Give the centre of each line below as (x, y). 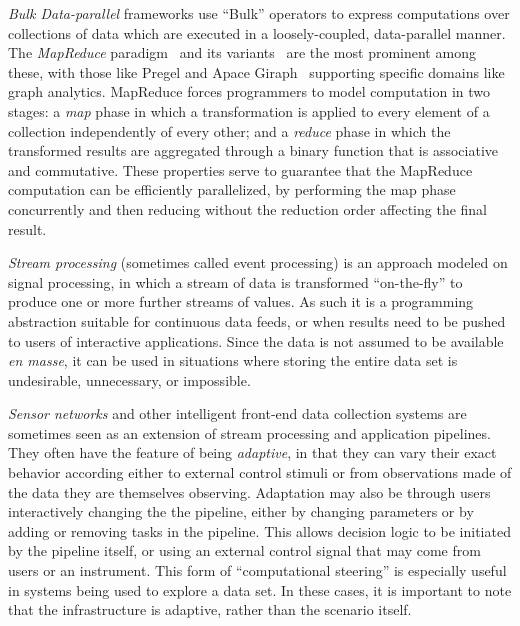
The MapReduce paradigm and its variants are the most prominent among (242, 52)
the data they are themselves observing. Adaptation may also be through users (249, 491)
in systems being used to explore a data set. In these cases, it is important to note (260, 589)
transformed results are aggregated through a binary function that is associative (253, 150)
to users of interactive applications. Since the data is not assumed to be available (256, 340)
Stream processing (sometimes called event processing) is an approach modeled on (258, 262)
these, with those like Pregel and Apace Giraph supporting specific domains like (256, 71)
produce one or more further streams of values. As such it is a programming (241, 301)
